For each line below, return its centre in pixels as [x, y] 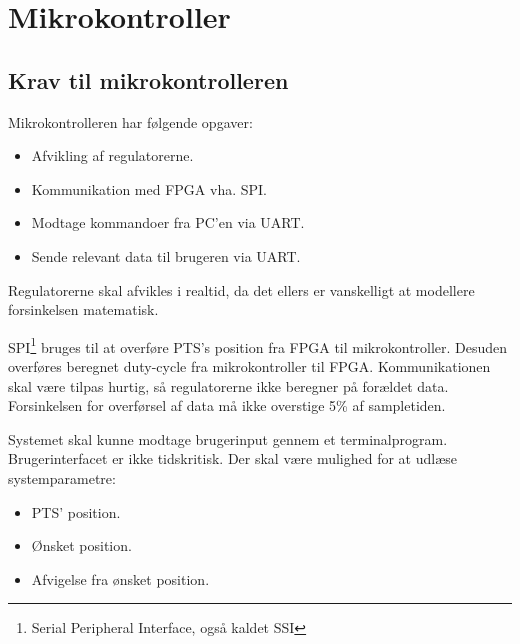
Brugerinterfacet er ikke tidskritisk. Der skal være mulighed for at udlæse [233, 458]
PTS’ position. [76, 511]
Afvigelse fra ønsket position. [120, 578]
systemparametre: [62, 477]
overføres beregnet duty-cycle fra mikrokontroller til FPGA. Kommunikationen [249, 365]
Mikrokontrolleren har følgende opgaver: [130, 121]
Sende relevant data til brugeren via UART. [166, 255]
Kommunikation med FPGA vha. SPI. [149, 188]
